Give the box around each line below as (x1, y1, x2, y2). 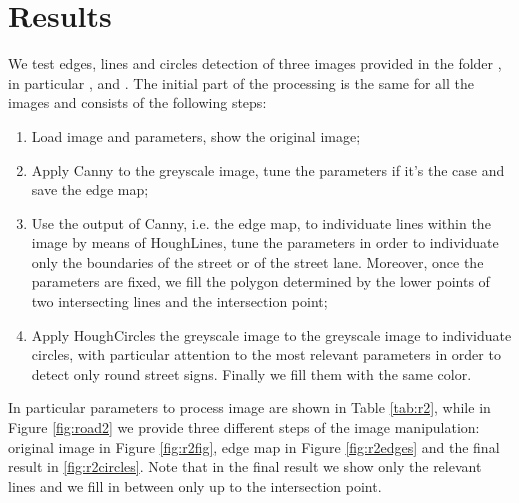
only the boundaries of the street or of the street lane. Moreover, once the (31, 251, 484, 272)
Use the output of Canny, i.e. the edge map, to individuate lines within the (31, 212, 491, 233)
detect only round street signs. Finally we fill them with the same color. (31, 363, 472, 384)
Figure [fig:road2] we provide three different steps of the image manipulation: (8, 417, 480, 438)
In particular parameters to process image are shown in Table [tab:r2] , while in (8, 397, 491, 418)
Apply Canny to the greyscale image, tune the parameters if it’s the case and (31, 159, 505, 180)
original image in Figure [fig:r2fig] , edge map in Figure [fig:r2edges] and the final (8, 436, 500, 457)
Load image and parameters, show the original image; (31, 125, 361, 146)
